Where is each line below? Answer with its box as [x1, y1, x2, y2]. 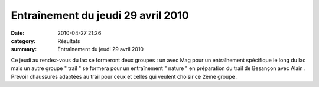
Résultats [57, 37, 80, 44]
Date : [11, 29, 25, 36]
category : [11, 37, 36, 44]
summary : [11, 46, 37, 53]
